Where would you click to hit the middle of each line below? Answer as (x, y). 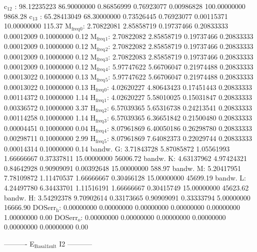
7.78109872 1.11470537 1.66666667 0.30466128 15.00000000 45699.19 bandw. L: (125, 178)
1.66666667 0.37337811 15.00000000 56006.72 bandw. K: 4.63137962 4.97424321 (126, 158)
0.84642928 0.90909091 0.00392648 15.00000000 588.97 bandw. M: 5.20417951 (123, 168)
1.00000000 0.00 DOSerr (41, 217)
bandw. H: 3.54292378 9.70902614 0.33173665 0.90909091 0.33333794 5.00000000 (127, 197)
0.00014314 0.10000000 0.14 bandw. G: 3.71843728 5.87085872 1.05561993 (117, 148)
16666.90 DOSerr (30, 207)
